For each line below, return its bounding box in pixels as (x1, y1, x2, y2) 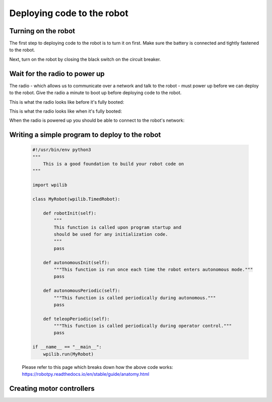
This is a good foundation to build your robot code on (43, 161, 184, 167)
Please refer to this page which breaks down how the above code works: (22, 364, 173, 370)
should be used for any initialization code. (53, 231, 168, 237)
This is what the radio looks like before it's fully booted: (9, 99, 124, 105)
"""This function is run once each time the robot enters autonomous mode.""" (53, 267, 253, 272)
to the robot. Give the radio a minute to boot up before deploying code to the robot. (9, 90, 182, 96)
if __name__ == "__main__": (32, 344, 102, 350)
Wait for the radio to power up (9, 69, 105, 78)
